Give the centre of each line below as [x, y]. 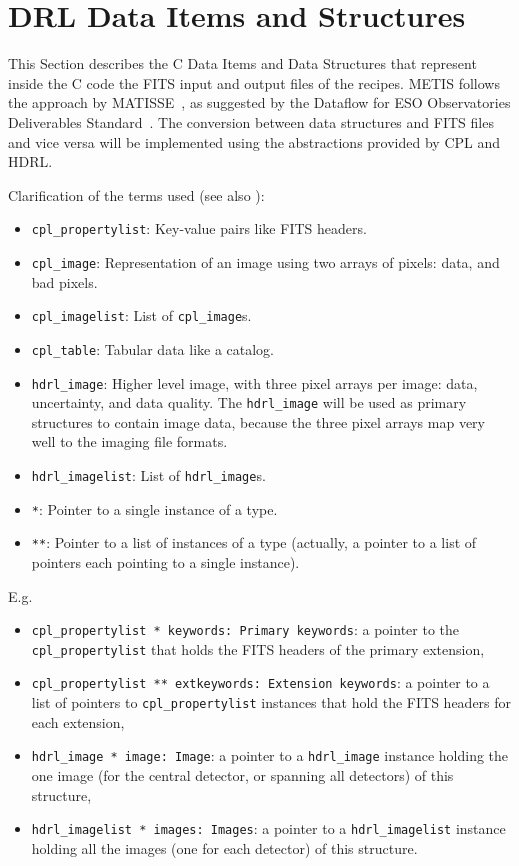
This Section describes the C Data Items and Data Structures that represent [242, 63]
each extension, [78, 721]
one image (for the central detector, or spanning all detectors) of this [242, 775]
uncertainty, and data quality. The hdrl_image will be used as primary [249, 402]
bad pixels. [64, 281]
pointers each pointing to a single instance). [165, 561]
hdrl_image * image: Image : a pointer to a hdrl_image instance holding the [270, 755]
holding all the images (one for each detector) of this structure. [224, 847]
